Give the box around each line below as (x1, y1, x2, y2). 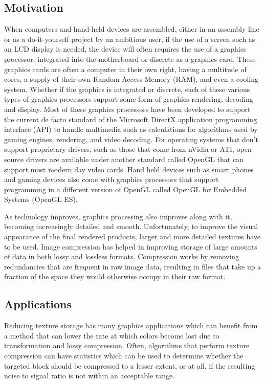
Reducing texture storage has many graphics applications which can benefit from (4, 320, 258, 331)
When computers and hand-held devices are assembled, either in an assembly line (4, 24, 259, 34)
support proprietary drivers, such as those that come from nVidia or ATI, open (4, 144, 252, 154)
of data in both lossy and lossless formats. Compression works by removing (4, 251, 239, 262)
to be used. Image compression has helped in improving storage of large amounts (4, 241, 257, 252)
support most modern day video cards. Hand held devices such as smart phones (4, 164, 254, 174)
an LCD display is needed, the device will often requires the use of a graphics (4, 43, 247, 54)
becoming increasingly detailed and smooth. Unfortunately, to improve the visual (4, 221, 258, 232)
